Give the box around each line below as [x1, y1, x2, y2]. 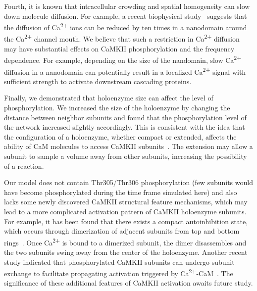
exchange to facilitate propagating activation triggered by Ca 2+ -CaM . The [4, 267, 233, 278]
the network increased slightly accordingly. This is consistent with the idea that [4, 122, 245, 132]
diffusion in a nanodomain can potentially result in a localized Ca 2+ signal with [4, 65, 246, 77]
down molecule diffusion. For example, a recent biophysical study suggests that [4, 10, 247, 21]
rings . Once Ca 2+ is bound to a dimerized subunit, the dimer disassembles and [4, 236, 247, 247]
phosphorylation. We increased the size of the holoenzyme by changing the [4, 102, 230, 112]
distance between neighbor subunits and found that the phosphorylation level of [4, 112, 247, 122]
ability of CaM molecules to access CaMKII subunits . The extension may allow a [4, 141, 253, 151]
